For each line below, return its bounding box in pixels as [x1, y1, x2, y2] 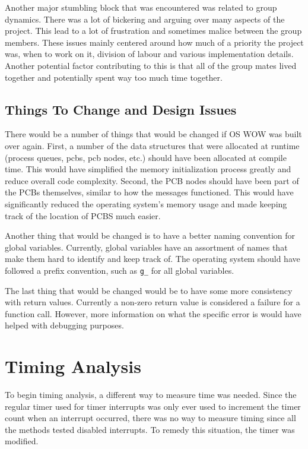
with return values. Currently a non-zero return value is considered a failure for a [5, 296, 300, 308]
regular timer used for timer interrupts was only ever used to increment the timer [5, 400, 301, 412]
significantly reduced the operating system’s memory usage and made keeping [5, 197, 287, 210]
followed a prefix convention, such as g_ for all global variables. [5, 264, 234, 276]
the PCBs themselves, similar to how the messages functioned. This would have [5, 186, 294, 198]
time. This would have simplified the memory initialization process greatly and [5, 163, 291, 175]
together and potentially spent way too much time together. [5, 71, 223, 83]
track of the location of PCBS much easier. [5, 209, 161, 222]
